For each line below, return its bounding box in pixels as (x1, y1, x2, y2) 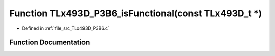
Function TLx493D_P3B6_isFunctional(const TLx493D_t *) (9, 8, 262, 19)
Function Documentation (9, 38, 90, 47)
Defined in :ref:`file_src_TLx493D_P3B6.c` (22, 25, 109, 31)
